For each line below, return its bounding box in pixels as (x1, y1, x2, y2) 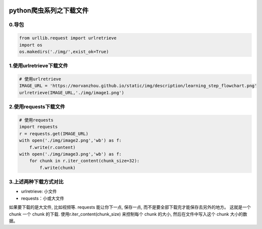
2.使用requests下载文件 (9, 104, 65, 110)
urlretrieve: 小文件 (21, 189, 57, 194)
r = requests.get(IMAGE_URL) (19, 131, 89, 136)
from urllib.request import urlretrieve (19, 35, 116, 41)
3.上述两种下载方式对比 (9, 178, 64, 185)
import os (19, 42, 43, 48)
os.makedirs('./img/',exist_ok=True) (19, 49, 109, 54)
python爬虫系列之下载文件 (9, 6, 89, 15)
